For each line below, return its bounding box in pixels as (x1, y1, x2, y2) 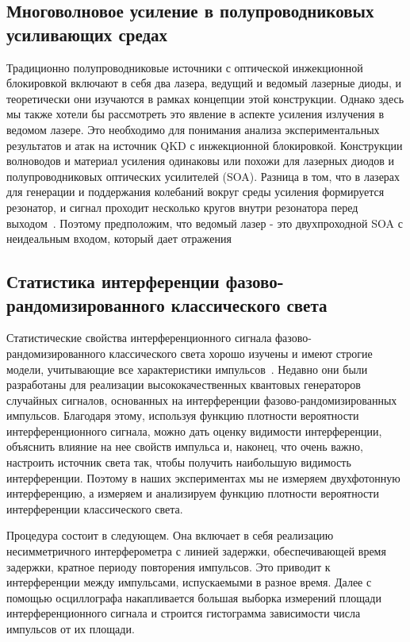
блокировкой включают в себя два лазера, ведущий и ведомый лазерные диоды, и (6, 75, 402, 91)
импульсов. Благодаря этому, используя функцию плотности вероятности (6, 407, 359, 424)
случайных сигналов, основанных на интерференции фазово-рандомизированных (6, 391, 397, 408)
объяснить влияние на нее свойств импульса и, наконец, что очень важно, (6, 438, 364, 455)
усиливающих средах (6, 21, 168, 46)
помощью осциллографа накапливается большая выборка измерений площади (6, 589, 381, 605)
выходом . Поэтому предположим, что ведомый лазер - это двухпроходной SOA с (6, 214, 403, 231)
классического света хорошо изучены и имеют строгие (109, 344, 373, 361)
